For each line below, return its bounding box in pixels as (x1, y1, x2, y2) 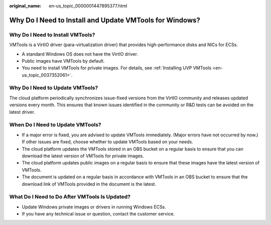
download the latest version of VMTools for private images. (22, 153, 144, 159)
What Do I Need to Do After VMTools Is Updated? (9, 193, 130, 200)
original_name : (9, 3, 42, 9)
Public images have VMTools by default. (22, 58, 105, 64)
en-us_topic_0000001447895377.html (49, 3, 127, 9)
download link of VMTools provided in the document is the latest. (22, 181, 157, 187)
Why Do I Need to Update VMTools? (9, 84, 98, 91)
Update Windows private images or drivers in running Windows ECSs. (22, 203, 167, 210)
